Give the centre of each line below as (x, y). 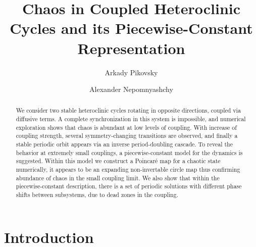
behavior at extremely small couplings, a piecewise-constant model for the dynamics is (129, 152)
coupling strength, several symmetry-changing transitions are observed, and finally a (127, 136)
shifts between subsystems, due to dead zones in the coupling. (97, 195)
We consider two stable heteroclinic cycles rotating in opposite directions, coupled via (128, 110)
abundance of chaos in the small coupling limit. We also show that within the (118, 178)
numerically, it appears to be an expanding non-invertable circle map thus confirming (128, 169)
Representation (131, 48)
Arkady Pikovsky (131, 72)
